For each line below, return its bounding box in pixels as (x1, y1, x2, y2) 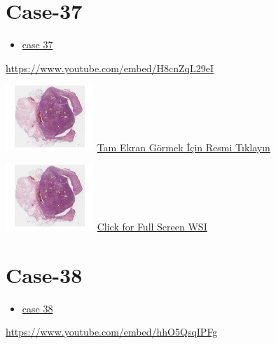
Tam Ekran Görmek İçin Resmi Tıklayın (97, 139, 270, 154)
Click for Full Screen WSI (97, 219, 207, 233)
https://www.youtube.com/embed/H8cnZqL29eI (6, 60, 214, 75)
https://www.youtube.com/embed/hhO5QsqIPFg (6, 324, 218, 339)
